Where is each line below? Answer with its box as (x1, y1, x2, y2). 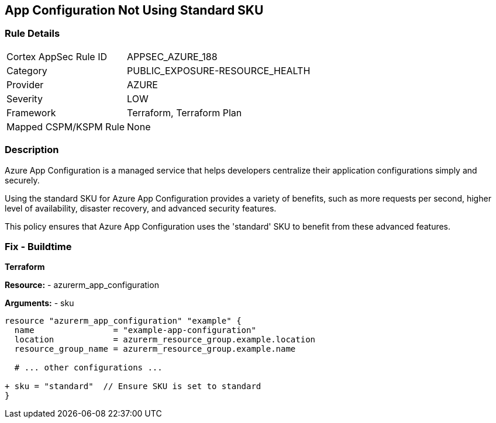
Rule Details (5, 27, 60, 40)
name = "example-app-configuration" (14, 325, 256, 335)
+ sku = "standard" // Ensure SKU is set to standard (5, 382, 261, 391)
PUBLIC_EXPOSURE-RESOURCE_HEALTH (127, 64, 311, 77)
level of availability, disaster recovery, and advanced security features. (5, 203, 277, 213)
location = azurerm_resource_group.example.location (14, 335, 316, 345)
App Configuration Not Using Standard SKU (5, 3, 264, 18)
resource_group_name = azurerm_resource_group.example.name (14, 344, 296, 354)
